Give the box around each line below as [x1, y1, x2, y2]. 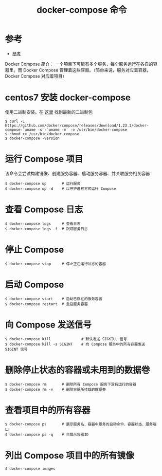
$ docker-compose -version [5, 136, 60, 141]
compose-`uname [5, 127, 36, 132]
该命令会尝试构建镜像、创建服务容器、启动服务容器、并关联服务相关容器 [5, 170, 150, 176]
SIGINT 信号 [5, 347, 28, 352]
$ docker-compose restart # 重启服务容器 [5, 301, 88, 307]
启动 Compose [5, 279, 64, 290]
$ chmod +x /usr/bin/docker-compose [5, 131, 79, 136]
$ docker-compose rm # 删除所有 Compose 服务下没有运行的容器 [5, 382, 137, 387]
